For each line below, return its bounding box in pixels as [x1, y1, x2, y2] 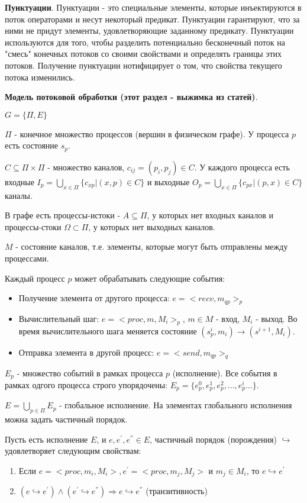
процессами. [5, 251, 49, 264]
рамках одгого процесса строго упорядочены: [5, 379, 168, 391]
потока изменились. [5, 70, 75, 83]
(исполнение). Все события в [172, 366, 277, 379]
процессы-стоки [5, 220, 62, 233]
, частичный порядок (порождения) [150, 433, 277, 445]
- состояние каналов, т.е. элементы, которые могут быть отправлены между [15, 240, 288, 253]
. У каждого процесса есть [194, 160, 290, 173]
